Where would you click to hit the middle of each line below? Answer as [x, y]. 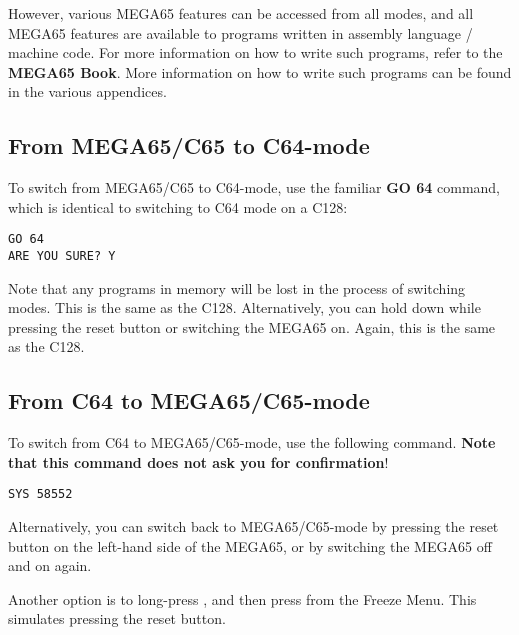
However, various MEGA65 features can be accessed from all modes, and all [241, 13]
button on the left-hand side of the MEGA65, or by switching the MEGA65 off [250, 545]
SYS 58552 [40, 494]
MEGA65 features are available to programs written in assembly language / [240, 32]
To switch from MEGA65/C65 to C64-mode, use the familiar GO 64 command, [254, 187]
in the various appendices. [87, 91]
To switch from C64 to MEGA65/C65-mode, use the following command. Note [252, 442]
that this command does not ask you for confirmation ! [198, 461]
